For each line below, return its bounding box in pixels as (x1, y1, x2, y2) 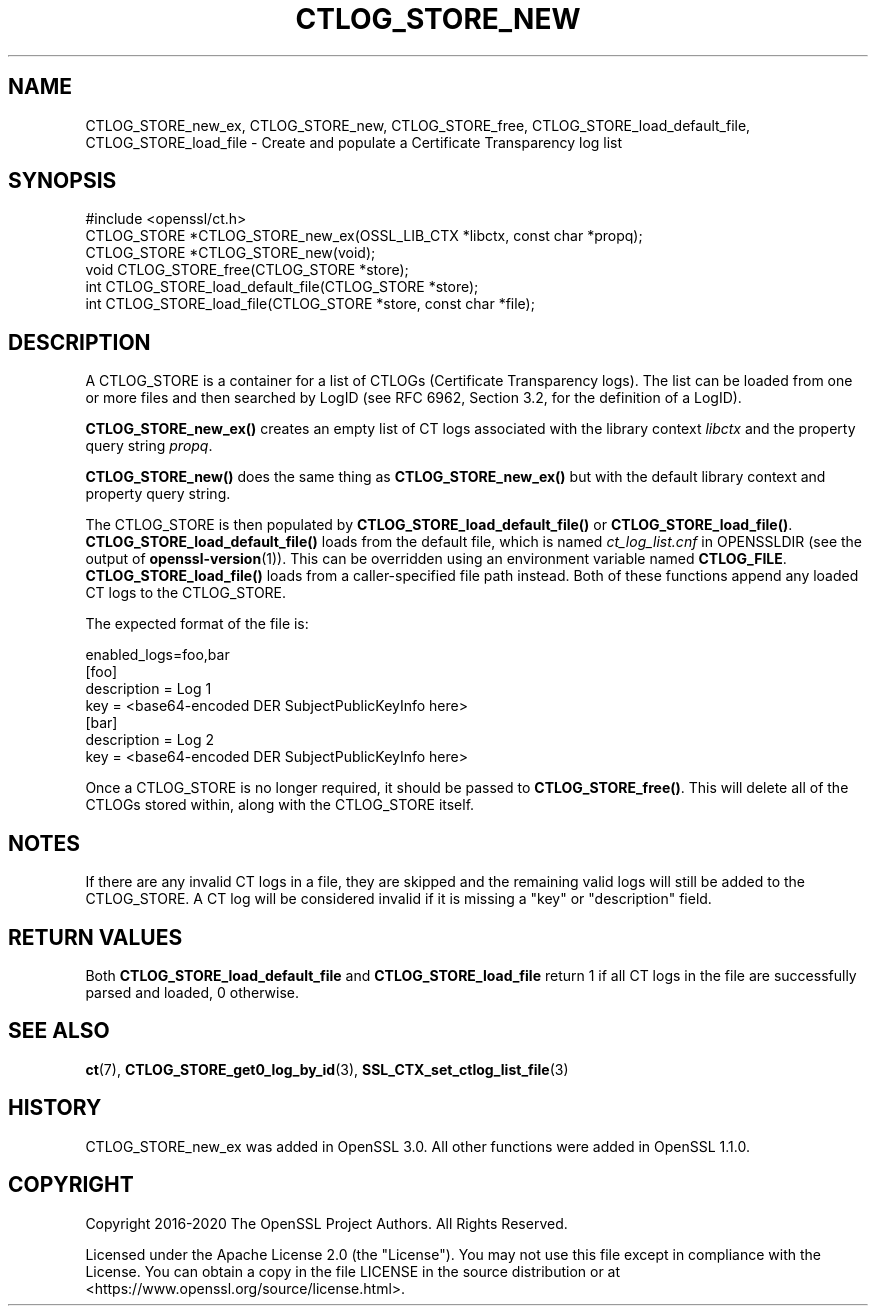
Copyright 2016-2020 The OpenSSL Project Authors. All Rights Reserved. (85, 1214, 568, 1232)
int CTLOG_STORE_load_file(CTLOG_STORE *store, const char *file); (85, 295, 535, 313)
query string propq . (85, 437, 213, 455)
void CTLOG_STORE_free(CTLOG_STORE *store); (85, 261, 409, 279)
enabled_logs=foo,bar (85, 646, 230, 664)
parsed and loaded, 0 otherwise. (85, 983, 299, 1001)
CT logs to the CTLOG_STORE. (85, 584, 287, 602)
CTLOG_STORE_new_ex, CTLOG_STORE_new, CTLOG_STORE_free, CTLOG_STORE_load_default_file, (85, 116, 751, 134)
